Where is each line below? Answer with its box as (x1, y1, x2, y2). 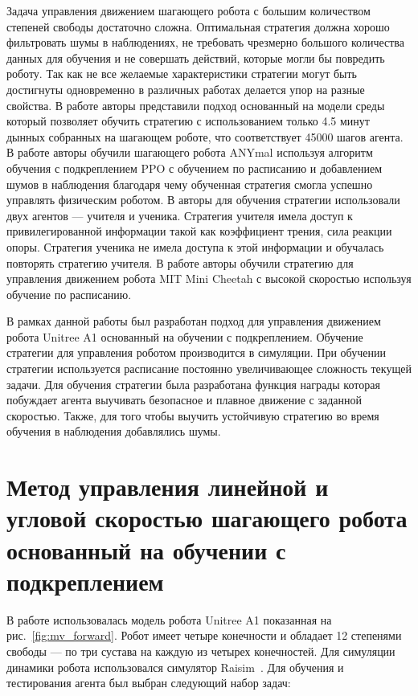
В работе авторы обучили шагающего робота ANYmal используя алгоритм (6, 144, 373, 161)
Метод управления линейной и (6, 470, 329, 503)
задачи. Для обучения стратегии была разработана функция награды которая (6, 375, 380, 392)
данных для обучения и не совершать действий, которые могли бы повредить (6, 49, 385, 66)
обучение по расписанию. (6, 285, 132, 302)
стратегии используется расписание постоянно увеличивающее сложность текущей (6, 360, 412, 377)
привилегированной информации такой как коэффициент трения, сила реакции (6, 223, 392, 240)
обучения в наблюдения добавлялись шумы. (6, 423, 221, 440)
